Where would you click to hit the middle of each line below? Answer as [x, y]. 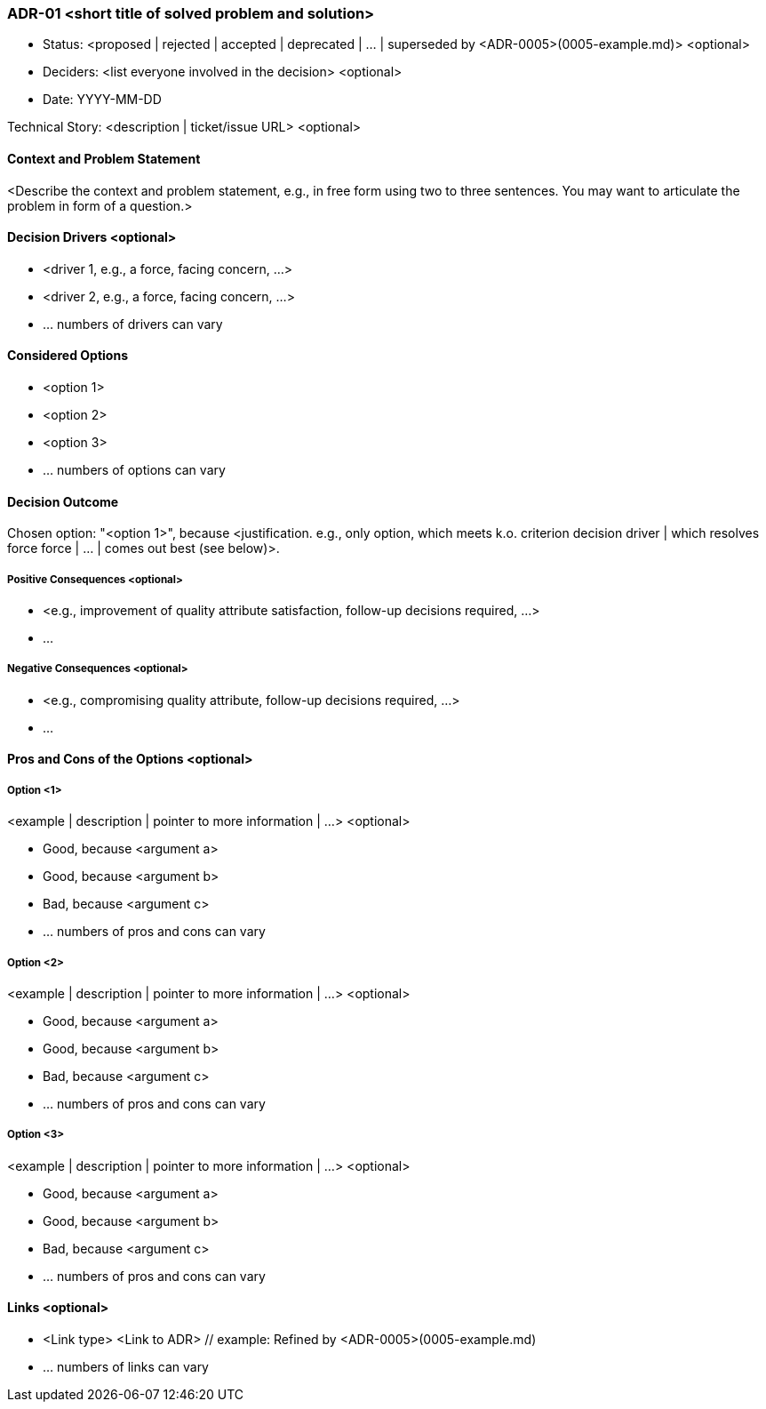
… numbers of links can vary [126, 1366]
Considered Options [68, 356]
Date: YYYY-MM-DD [102, 100]
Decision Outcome [63, 501]
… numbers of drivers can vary [133, 324]
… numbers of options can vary [134, 470]
